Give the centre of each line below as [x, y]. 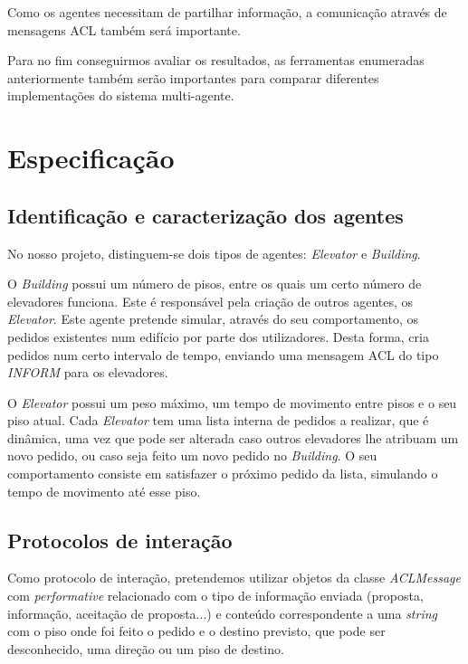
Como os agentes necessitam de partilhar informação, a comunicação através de [227, 12]
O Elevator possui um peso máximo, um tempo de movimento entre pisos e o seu [232, 402]
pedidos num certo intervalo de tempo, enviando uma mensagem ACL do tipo [223, 354]
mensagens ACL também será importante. [124, 29]
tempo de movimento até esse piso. [104, 491]
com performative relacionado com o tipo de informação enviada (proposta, [215, 596]
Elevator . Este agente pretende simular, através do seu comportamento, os [213, 319]
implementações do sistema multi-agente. [121, 95]
